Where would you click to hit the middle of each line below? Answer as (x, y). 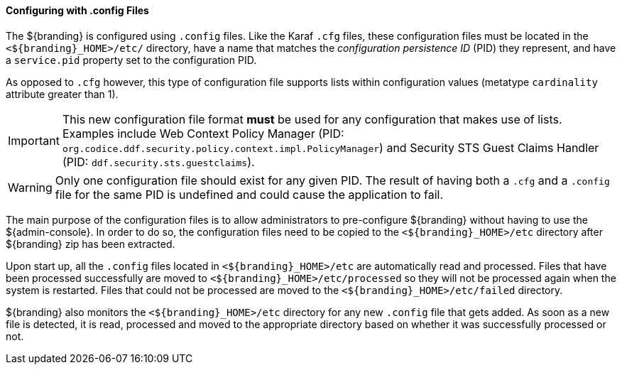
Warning (30, 187)
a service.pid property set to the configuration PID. (131, 60)
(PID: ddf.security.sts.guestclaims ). (158, 162)
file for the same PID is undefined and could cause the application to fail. (249, 194)
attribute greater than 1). (62, 94)
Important (34, 140)
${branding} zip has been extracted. (91, 244)
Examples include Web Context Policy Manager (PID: (203, 133)
